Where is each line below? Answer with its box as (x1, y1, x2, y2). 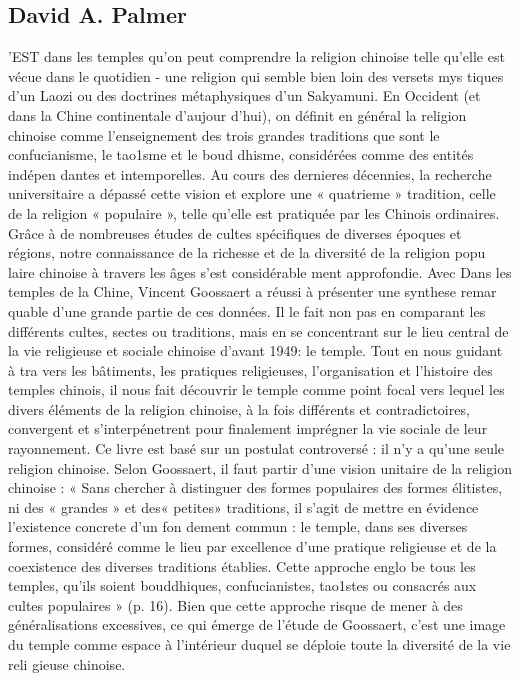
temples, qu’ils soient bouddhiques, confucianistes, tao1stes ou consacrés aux (8, 575, 477, 596)
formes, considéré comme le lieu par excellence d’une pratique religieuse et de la (8, 536, 497, 557)
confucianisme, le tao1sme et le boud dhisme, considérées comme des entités (8, 144, 474, 165)
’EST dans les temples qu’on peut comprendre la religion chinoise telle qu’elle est (8, 46, 505, 67)
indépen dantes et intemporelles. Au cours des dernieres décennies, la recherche (8, 163, 492, 184)
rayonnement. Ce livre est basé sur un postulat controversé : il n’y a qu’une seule (8, 438, 505, 459)
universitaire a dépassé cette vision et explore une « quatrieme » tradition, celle (8, 183, 496, 204)
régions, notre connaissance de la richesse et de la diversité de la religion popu (8, 242, 486, 263)
